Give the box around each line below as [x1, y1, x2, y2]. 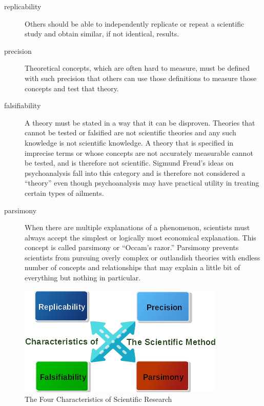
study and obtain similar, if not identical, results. [25, 28, 179, 39]
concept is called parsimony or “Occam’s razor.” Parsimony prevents [25, 242, 239, 253]
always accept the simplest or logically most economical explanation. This [25, 232, 256, 242]
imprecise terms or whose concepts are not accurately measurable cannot [25, 147, 253, 158]
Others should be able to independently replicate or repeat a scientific [25, 18, 245, 29]
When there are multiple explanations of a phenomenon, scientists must [25, 222, 250, 233]
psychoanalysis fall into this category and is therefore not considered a [25, 167, 246, 178]
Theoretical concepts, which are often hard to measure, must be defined [25, 63, 250, 73]
